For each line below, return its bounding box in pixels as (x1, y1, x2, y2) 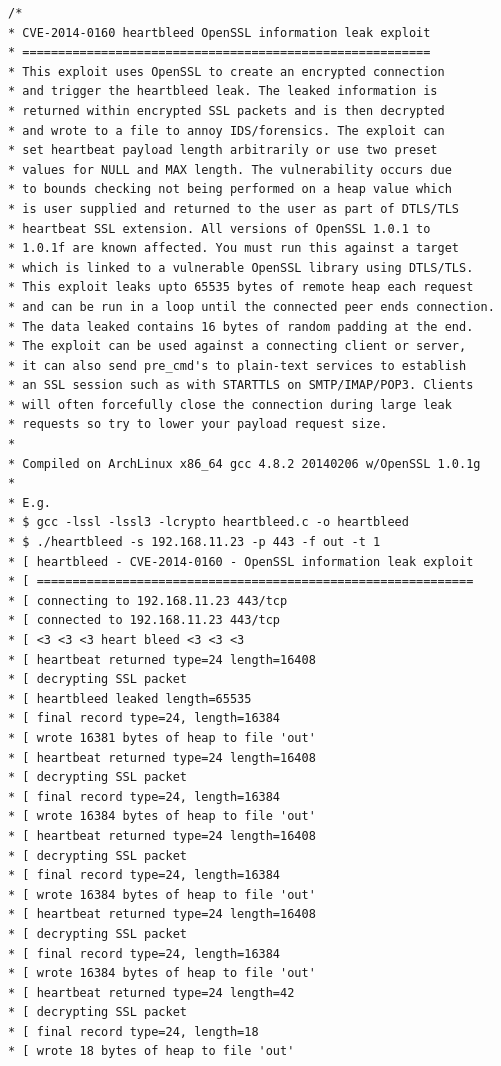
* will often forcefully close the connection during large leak (8, 397, 452, 412)
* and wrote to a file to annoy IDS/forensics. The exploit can (8, 123, 445, 138)
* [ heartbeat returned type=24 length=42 (8, 985, 295, 1000)
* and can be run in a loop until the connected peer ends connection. (8, 299, 495, 314)
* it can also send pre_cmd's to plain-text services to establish (8, 358, 467, 373)
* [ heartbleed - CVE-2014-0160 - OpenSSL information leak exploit (8, 554, 474, 569)
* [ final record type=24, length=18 (8, 1024, 259, 1039)
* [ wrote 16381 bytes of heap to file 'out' (8, 730, 316, 745)
